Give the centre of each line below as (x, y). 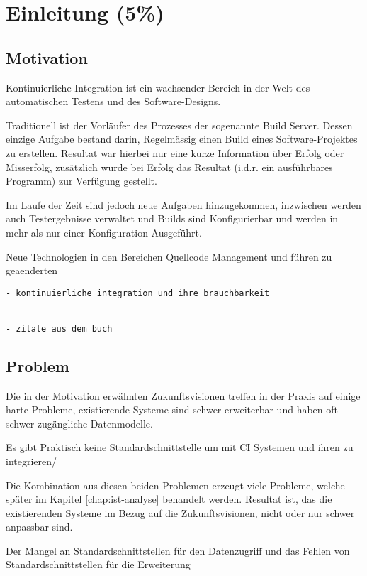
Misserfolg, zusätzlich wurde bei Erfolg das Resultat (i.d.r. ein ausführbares (169, 167)
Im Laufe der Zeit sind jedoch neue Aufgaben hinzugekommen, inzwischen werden (183, 204)
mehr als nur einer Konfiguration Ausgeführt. (104, 232)
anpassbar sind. (39, 527)
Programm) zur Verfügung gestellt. (81, 181)
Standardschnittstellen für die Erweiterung (98, 564)
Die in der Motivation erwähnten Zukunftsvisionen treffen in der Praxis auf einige (183, 395)
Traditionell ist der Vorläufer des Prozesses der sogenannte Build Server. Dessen (179, 125)
